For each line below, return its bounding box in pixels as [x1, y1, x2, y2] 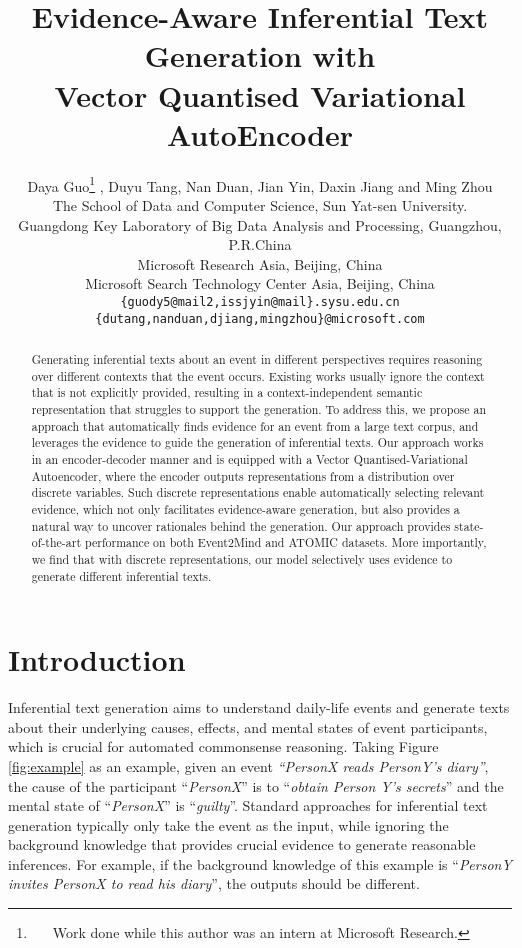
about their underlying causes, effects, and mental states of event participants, [8, 716, 488, 737]
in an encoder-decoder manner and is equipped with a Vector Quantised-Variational [31, 450, 468, 467]
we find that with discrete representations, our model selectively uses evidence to [31, 550, 453, 567]
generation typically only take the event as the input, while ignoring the [8, 814, 449, 835]
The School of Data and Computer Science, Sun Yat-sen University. [52, 194, 468, 215]
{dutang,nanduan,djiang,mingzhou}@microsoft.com [95, 311, 425, 326]
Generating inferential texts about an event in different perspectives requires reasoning [31, 351, 483, 368]
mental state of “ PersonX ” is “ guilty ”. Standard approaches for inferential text [8, 795, 488, 816]
